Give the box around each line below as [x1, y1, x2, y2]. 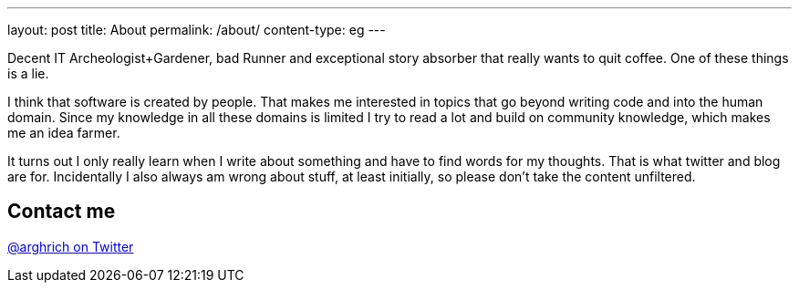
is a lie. [7, 66, 49, 81]
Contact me [7, 200, 116, 223]
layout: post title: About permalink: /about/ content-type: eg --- [7, 22, 386, 37]
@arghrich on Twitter [7, 238, 134, 254]
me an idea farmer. [7, 125, 120, 140]
